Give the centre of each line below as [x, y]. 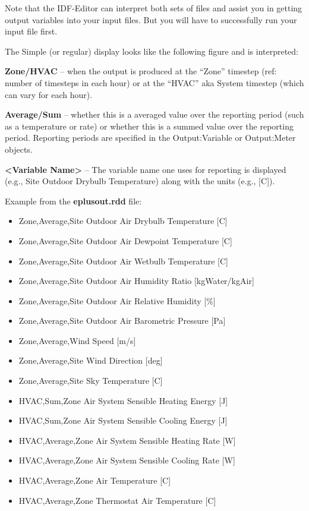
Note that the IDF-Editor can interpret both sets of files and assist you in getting [154, 8]
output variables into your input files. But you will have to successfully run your [151, 19]
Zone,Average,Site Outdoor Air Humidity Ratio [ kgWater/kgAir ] [136, 281]
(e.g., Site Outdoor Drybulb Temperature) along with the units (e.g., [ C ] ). [140, 181]
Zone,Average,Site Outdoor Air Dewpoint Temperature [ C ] [125, 240]
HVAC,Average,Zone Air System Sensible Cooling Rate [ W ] [127, 460]
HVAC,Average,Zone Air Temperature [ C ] [95, 480]
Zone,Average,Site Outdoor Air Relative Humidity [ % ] [117, 300]
